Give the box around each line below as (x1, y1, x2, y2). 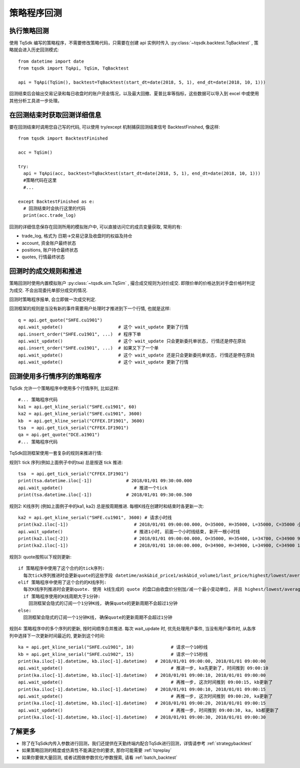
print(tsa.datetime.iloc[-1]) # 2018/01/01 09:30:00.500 (18, 492, 192, 498)
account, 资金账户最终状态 (21, 240, 76, 246)
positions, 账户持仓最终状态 (21, 247, 78, 253)
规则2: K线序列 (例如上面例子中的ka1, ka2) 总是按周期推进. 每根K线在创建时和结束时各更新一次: (9, 503, 204, 509)
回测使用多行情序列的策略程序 (9, 372, 101, 380)
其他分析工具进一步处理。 (9, 98, 62, 104)
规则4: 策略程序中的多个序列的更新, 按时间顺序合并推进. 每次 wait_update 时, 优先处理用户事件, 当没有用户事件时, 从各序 (9, 626, 256, 632)
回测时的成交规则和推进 (9, 267, 82, 275)
